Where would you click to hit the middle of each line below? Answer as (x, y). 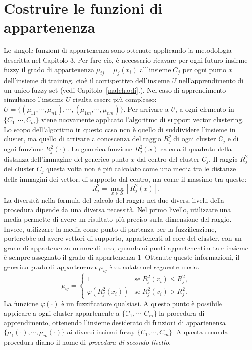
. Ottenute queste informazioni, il (190, 257)
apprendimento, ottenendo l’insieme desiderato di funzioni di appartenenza (115, 322)
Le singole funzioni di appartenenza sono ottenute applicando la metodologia (118, 50)
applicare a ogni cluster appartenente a (62, 313)
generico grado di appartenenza (50, 266)
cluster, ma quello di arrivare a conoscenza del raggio (83, 139)
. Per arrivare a (146, 109)
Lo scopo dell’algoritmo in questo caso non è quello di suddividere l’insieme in (120, 129)
